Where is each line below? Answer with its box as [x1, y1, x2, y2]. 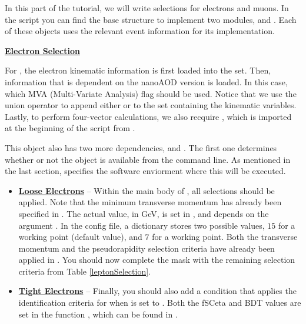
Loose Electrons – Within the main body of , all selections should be [18, 184, 275, 196]
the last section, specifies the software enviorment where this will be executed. [5, 165, 286, 177]
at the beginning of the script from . [5, 122, 135, 134]
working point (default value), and [18, 231, 142, 243]
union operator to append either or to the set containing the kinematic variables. [5, 99, 297, 111]
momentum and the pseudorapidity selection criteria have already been [18, 242, 275, 254]
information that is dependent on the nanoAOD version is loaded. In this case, [5, 75, 288, 88]
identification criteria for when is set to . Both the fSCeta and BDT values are [18, 296, 301, 309]
